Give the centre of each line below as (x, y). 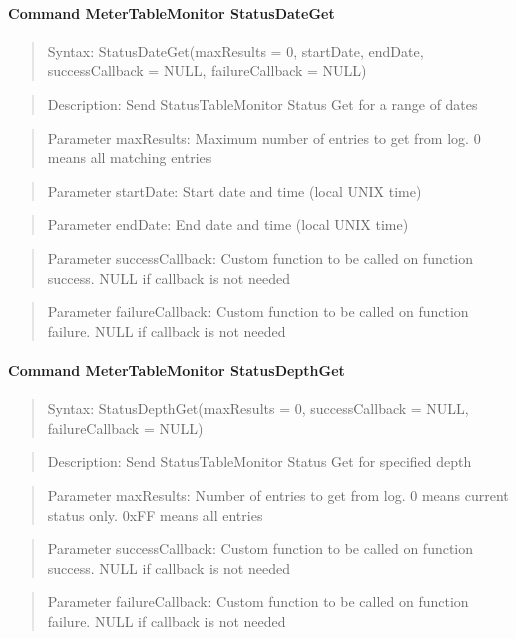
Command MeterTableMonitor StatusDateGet (171, 12)
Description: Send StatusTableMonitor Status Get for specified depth (259, 461)
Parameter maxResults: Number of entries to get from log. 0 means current (278, 494)
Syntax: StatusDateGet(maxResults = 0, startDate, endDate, (235, 50)
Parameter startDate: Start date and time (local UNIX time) (234, 190)
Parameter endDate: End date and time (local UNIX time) (228, 224)
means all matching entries (129, 157)
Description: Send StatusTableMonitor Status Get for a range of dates (262, 103)
